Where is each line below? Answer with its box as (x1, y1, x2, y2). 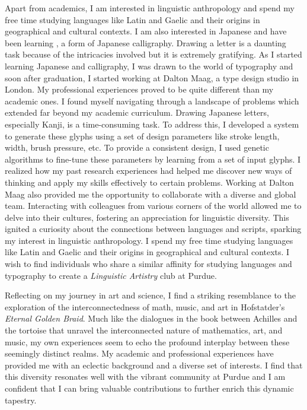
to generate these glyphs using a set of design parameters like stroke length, (5, 129, 280, 142)
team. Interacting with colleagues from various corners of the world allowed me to (5, 199, 302, 212)
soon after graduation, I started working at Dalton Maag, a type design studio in (5, 71, 299, 84)
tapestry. (5, 393, 37, 406)
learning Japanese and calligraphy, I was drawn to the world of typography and (5, 59, 293, 72)
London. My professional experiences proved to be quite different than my (5, 83, 274, 96)
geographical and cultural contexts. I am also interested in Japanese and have (5, 25, 287, 37)
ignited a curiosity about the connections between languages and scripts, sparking (5, 223, 302, 235)
